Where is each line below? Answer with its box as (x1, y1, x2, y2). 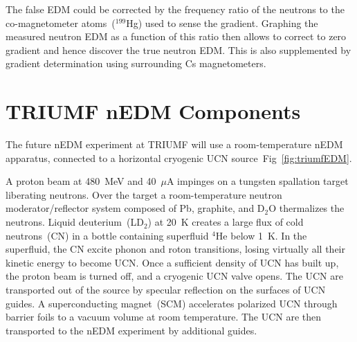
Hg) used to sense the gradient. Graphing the (126, 15, 318, 30)
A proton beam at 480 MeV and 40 (6, 174, 156, 188)
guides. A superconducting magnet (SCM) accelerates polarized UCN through (6, 296, 338, 310)
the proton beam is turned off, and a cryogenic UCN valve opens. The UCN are (6, 269, 343, 283)
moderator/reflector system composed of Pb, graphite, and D (6, 201, 265, 215)
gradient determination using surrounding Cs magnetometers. (6, 56, 266, 71)
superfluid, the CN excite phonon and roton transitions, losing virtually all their (6, 242, 345, 256)
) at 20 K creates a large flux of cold (147, 215, 304, 229)
